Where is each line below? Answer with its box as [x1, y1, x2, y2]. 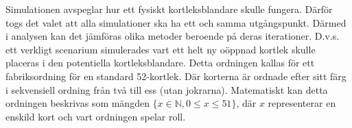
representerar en [268, 96, 336, 110]
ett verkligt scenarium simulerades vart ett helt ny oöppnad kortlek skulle [5, 42, 316, 56]
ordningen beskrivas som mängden [5, 96, 150, 110]
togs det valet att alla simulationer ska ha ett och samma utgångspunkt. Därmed [5, 15, 347, 29]
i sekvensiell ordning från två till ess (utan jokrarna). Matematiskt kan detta [5, 82, 328, 97]
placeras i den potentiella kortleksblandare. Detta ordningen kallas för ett [5, 55, 315, 70]
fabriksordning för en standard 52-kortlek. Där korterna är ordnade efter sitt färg [5, 68, 347, 83]
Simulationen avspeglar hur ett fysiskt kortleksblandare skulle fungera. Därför [5, 2, 333, 16]
